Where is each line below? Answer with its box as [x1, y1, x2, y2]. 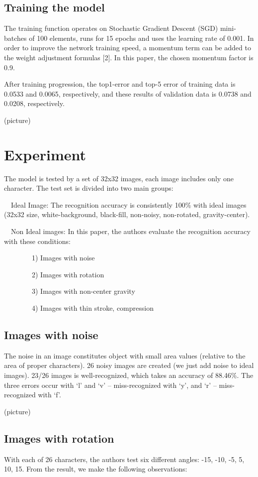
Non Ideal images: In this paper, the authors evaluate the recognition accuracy [10, 226, 251, 237]
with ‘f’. [38, 389, 61, 400]
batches [4, 32, 27, 43]
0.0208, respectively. [4, 98, 65, 109]
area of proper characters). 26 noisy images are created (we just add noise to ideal [4, 360, 254, 370]
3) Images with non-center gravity [31, 286, 135, 296]
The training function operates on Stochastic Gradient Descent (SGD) [4, 23, 218, 33]
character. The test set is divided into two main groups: [4, 183, 173, 193]
